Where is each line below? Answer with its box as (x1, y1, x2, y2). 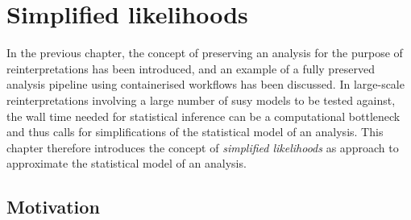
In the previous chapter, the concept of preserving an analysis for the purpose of (6, 44, 403, 61)
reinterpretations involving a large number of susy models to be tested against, (6, 91, 396, 108)
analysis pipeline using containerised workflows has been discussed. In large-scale (6, 76, 405, 93)
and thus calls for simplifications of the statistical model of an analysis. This (6, 123, 384, 140)
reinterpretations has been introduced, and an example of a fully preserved (6, 60, 376, 77)
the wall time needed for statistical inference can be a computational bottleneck (6, 107, 401, 124)
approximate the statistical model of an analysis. (6, 155, 247, 172)
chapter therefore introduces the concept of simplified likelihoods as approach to (6, 139, 399, 156)
